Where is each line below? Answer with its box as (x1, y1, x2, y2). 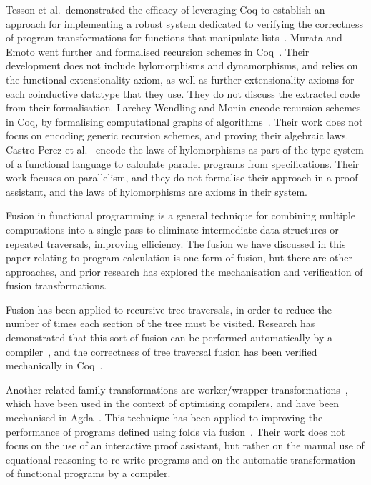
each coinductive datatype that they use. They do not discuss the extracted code (6, 86, 360, 101)
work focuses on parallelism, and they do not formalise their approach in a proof (6, 170, 358, 185)
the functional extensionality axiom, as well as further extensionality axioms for (6, 71, 355, 86)
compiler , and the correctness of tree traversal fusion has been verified (6, 344, 317, 359)
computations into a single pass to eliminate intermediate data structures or (6, 221, 339, 236)
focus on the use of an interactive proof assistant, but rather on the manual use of (6, 438, 365, 453)
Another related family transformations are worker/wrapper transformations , (6, 381, 348, 396)
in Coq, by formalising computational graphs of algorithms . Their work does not (6, 114, 363, 129)
